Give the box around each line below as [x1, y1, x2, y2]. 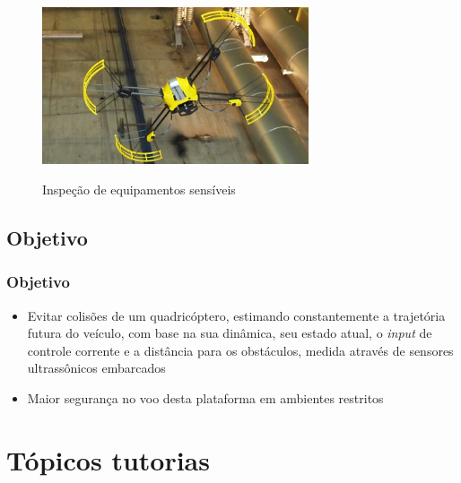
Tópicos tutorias [6, 441, 210, 478]
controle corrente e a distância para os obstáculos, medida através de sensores [27, 341, 454, 359]
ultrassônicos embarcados [27, 358, 166, 377]
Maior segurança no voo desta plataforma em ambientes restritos [27, 388, 384, 407]
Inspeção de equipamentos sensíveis [42, 179, 236, 198]
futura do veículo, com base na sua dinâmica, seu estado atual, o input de [27, 323, 432, 342]
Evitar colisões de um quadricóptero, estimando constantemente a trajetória [27, 306, 446, 324]
